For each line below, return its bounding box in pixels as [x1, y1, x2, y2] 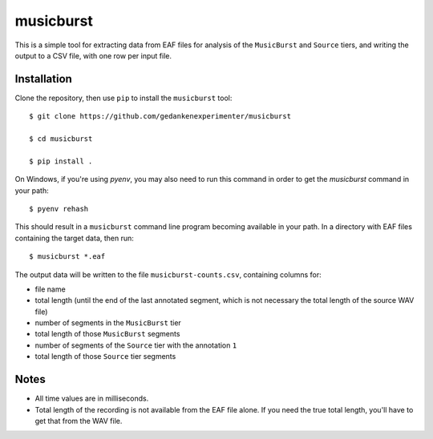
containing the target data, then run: [14, 233, 134, 243]
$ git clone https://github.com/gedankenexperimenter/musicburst [29, 112, 292, 121]
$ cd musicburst [29, 135, 93, 143]
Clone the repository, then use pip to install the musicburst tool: [14, 93, 233, 103]
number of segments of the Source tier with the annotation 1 [34, 340, 237, 350]
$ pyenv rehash [29, 204, 89, 213]
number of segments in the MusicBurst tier [34, 318, 182, 328]
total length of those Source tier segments [34, 352, 176, 361]
